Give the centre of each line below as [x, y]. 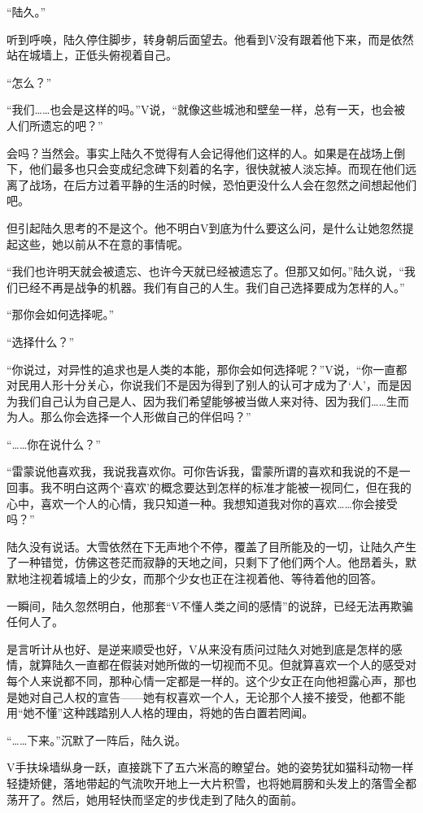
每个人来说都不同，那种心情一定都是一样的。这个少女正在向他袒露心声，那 [206, 680]
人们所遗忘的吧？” [55, 125]
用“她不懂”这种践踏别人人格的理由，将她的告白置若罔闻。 [160, 713]
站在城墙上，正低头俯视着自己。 [92, 55]
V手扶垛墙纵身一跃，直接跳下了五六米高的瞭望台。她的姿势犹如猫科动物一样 [210, 767]
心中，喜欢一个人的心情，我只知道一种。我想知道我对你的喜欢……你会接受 [202, 503]
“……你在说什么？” [54, 443]
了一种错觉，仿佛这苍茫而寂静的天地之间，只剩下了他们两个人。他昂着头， [206, 562]
